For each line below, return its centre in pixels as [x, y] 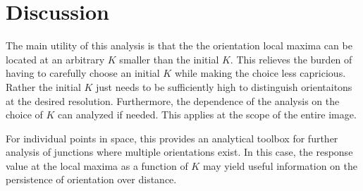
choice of [24, 115]
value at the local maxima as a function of [97, 165]
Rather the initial [43, 86]
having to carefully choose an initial [83, 73]
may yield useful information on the [280, 165]
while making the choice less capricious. [260, 73]
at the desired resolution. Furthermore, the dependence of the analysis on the [173, 100]
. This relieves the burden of [291, 59]
